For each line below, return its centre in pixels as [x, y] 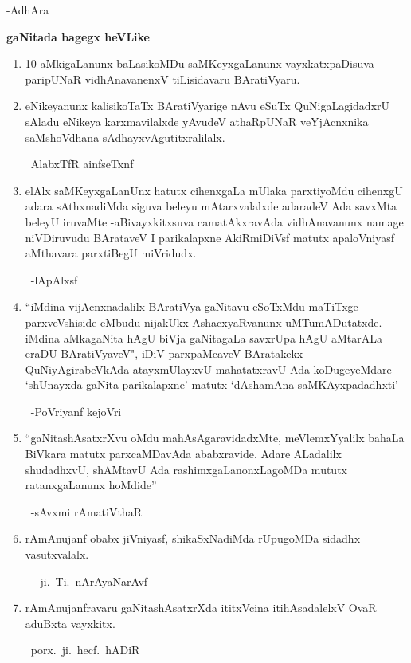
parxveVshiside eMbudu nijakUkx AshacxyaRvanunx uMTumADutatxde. [204, 322]
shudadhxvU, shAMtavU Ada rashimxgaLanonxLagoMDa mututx [186, 469]
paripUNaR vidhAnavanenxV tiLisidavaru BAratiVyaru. [162, 78]
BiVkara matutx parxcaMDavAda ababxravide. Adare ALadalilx [183, 454]
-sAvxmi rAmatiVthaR [86, 511]
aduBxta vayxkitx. [70, 623]
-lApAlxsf [54, 279]
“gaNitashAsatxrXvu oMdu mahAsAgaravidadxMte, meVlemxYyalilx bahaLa [215, 438]
